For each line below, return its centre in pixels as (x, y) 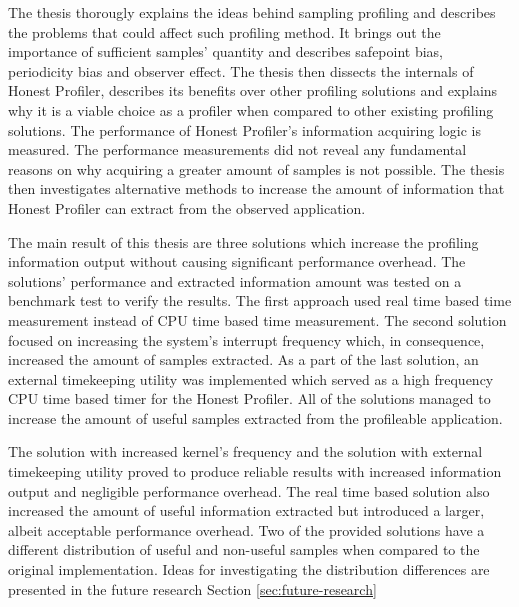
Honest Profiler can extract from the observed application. (187, 207)
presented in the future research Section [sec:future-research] (192, 588)
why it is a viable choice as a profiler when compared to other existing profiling (251, 109)
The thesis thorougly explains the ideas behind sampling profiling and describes (252, 12)
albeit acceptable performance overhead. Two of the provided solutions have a (246, 529)
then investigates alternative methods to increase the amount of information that (256, 188)
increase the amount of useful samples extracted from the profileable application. (255, 417)
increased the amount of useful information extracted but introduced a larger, (246, 510)
